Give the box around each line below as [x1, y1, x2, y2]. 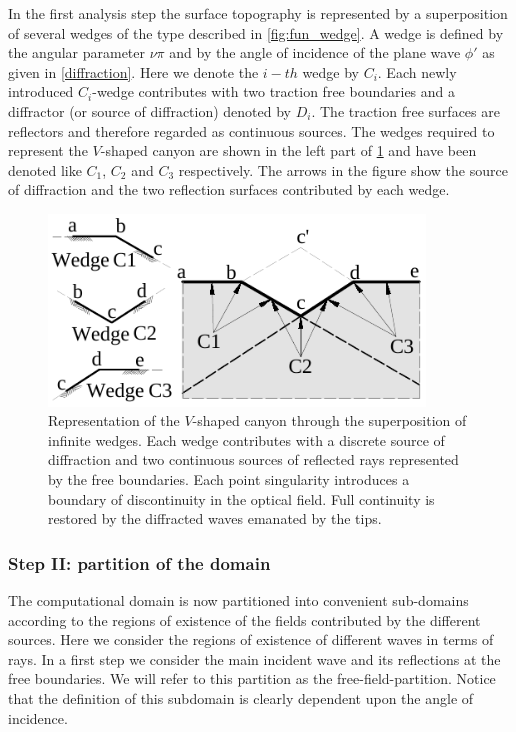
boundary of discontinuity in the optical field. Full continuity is [48, 488, 435, 509]
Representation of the [48, 410, 180, 431]
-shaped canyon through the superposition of [192, 410, 467, 431]
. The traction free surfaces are [311, 100, 500, 121]
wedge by [302, 61, 359, 82]
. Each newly [377, 61, 457, 82]
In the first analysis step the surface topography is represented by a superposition [8, 3, 508, 23]
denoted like [8, 159, 82, 180]
